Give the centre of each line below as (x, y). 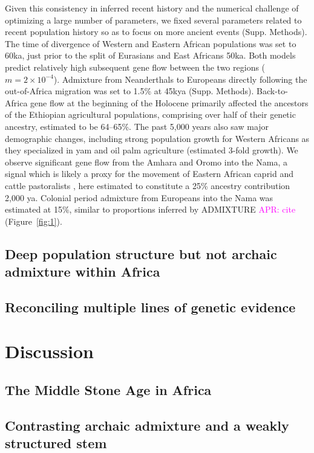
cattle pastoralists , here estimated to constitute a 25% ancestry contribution (148, 185)
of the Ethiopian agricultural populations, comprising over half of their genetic (150, 114)
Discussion (49, 351)
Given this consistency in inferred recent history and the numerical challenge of (152, 8)
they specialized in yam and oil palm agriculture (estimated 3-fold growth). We (152, 150)
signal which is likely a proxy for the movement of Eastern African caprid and (149, 174)
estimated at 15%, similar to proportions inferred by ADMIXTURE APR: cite (150, 209)
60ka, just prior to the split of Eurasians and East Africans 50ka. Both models (150, 55)
